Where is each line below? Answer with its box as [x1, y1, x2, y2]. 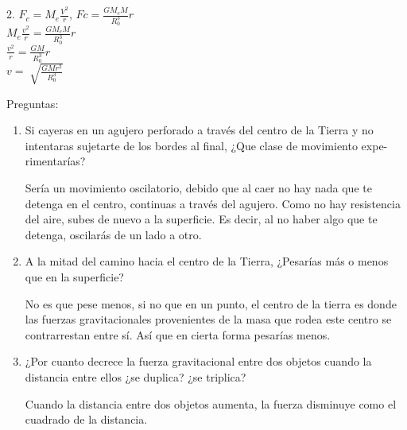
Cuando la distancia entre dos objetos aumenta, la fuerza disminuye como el [25, 395, 397, 412]
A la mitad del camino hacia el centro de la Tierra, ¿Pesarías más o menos [25, 253, 389, 269]
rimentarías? [25, 153, 86, 169]
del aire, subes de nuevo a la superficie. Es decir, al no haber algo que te [25, 211, 378, 227]
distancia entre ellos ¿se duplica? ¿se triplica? [25, 368, 246, 385]
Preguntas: [6, 95, 59, 111]
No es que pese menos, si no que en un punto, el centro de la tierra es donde [25, 295, 397, 312]
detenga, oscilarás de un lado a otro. [25, 226, 202, 242]
